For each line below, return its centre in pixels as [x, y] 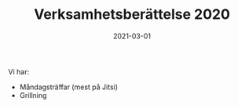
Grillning [33, 95]
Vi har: [19, 71]
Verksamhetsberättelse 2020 [132, 14]
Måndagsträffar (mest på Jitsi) [69, 87]
